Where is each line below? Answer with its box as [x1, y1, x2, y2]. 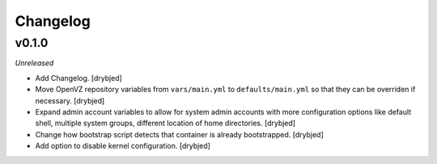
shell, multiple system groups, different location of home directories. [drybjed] [35, 118, 295, 128]
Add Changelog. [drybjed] [35, 73, 123, 82]
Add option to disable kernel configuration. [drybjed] [35, 141, 210, 151]
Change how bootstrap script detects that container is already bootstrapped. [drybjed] [35, 129, 324, 139]
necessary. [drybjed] [35, 95, 105, 105]
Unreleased [15, 58, 54, 68]
